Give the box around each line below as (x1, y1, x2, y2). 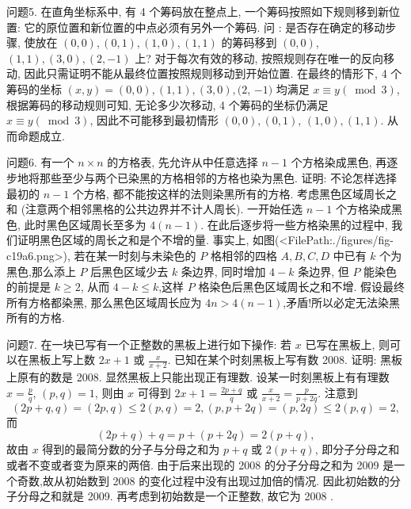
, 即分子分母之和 (314, 441, 400, 457)
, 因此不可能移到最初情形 (89, 112, 219, 128)
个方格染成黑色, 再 (291, 154, 387, 170)
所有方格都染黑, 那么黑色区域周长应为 (6, 293, 202, 310)
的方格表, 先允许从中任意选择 (107, 154, 258, 170)
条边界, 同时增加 (181, 262, 266, 279)
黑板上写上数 (28, 351, 95, 368)
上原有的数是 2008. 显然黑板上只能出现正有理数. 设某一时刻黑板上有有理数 (6, 369, 390, 385)
